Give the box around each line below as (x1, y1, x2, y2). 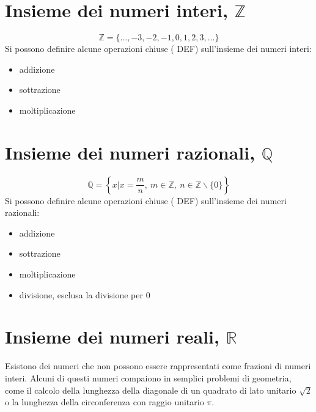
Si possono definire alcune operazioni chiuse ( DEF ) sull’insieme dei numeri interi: (5, 42, 312, 55)
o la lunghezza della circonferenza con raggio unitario (5, 395, 204, 408)
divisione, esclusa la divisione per (19, 288, 143, 301)
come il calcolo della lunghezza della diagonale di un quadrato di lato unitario (5, 383, 296, 396)
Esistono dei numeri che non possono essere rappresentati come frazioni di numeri (5, 359, 311, 372)
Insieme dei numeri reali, (5, 324, 219, 349)
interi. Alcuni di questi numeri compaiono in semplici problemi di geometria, (5, 371, 292, 384)
